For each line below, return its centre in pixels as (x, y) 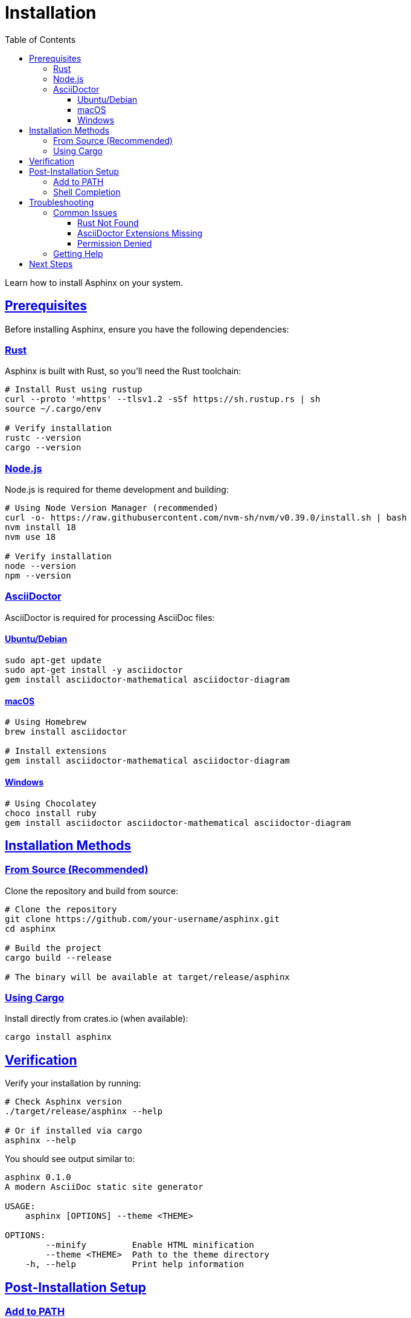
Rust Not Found (108, 222)
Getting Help (78, 253)
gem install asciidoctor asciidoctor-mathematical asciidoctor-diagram (178, 823)
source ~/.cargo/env (53, 409)
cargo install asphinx (59, 1037)
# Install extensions (56, 751)
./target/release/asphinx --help (84, 1112)
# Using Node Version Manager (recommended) (112, 508)
